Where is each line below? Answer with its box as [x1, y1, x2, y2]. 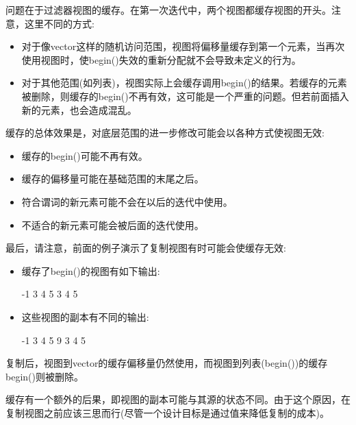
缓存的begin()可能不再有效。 [21, 148, 148, 162]
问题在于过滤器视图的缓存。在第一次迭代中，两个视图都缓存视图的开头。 [5, 3, 331, 16]
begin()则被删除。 [5, 369, 84, 383]
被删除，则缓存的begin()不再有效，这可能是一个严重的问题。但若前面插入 [21, 88, 349, 103]
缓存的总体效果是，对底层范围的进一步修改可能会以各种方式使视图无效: [5, 125, 325, 140]
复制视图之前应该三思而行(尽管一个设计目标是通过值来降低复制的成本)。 [5, 405, 329, 420]
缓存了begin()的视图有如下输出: [21, 263, 160, 278]
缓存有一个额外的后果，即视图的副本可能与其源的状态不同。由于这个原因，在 [5, 392, 351, 406]
